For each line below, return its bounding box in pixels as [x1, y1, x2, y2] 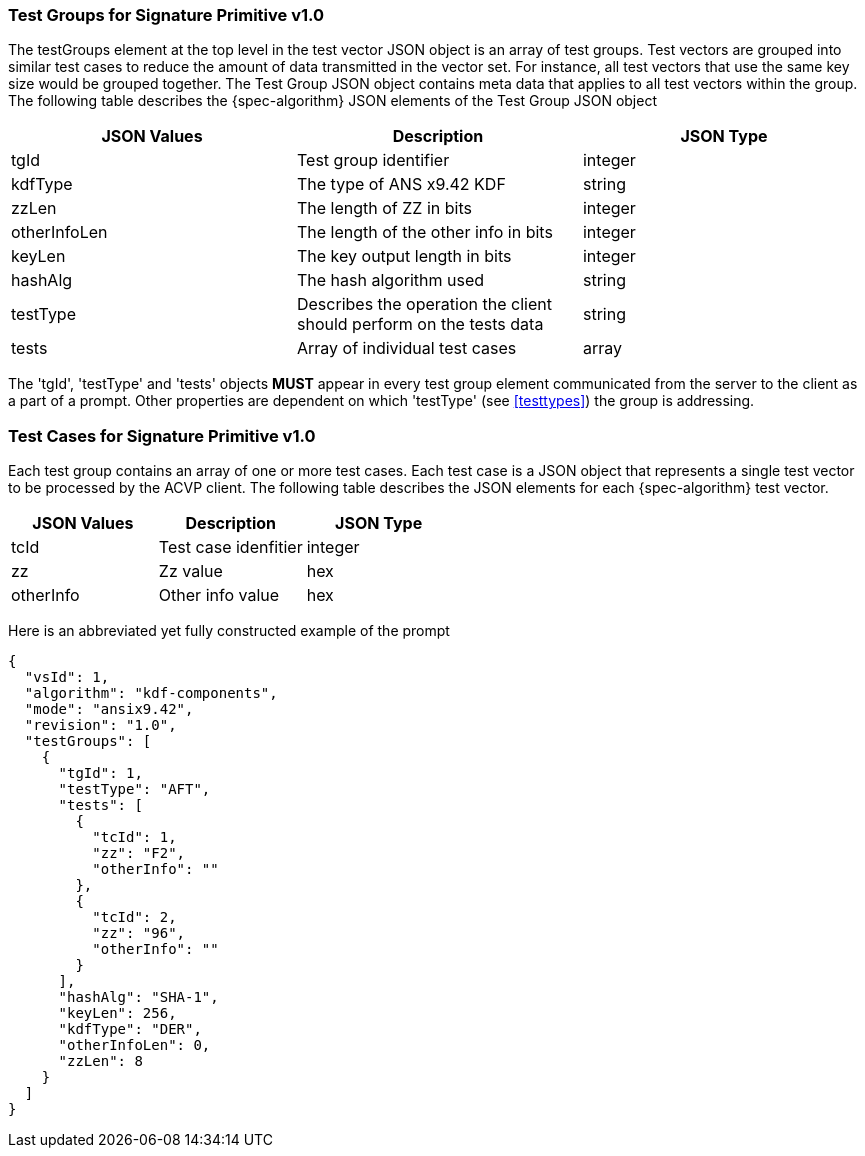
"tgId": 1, [58, 765, 143, 782]
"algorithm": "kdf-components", [24, 685, 278, 702]
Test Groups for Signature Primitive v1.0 [8, 5, 325, 25]
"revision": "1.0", [24, 717, 177, 734]
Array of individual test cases [296, 338, 517, 359]
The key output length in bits [296, 246, 512, 267]
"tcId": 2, [92, 909, 177, 926]
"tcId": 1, [92, 829, 177, 846]
